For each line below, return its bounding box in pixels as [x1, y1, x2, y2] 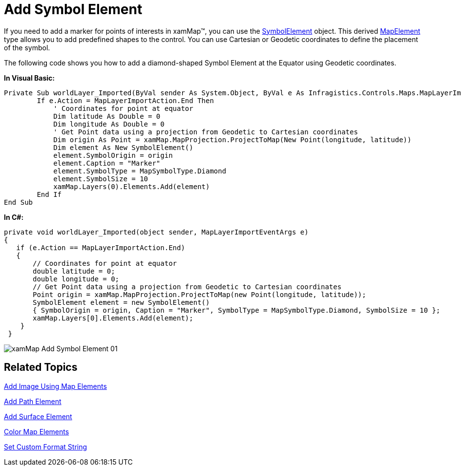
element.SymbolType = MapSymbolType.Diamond [53, 167, 227, 175]
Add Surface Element [4, 412, 72, 421]
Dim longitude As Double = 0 [53, 120, 165, 128]
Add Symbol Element [4, 1, 143, 18]
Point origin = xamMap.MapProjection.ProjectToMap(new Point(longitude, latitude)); [33, 290, 366, 299]
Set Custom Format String [4, 442, 87, 451]
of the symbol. [4, 43, 50, 52]
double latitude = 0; [33, 267, 115, 275]
